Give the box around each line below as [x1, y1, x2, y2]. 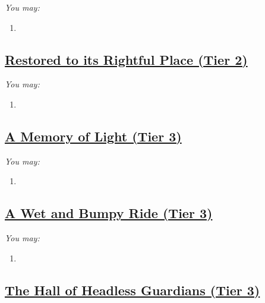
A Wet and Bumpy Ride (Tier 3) [5, 204, 213, 222]
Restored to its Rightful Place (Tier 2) [5, 50, 248, 68]
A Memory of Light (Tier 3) [5, 127, 182, 145]
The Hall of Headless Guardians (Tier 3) [5, 280, 260, 299]
